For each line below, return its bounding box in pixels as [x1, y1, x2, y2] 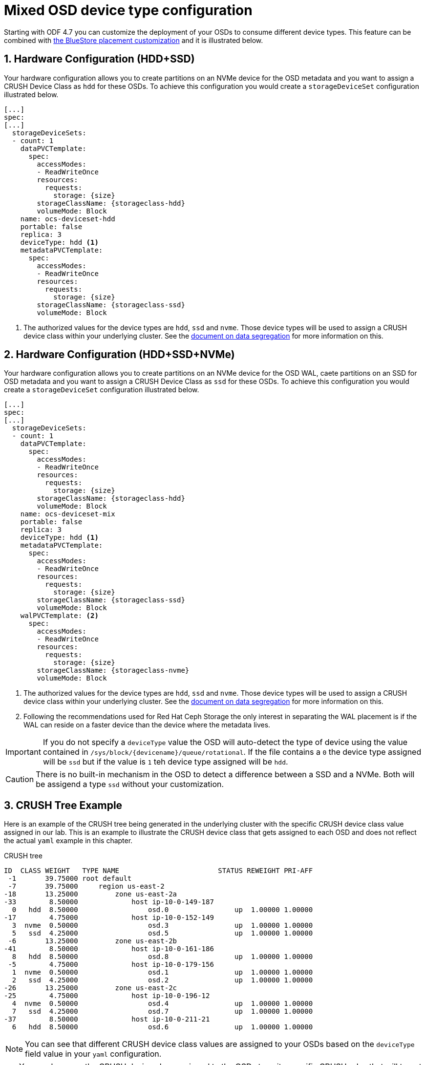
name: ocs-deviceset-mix [20, 510, 115, 518]
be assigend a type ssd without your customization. [36, 779, 224, 789]
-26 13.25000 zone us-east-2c [4, 984, 177, 992]
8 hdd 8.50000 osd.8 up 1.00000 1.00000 [12, 953, 313, 961]
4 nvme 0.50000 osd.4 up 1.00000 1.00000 [12, 1000, 313, 1008]
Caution [5, 774, 34, 785]
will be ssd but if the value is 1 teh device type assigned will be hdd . [42, 757, 288, 767]
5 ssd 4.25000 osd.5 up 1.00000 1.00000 [12, 929, 313, 937]
